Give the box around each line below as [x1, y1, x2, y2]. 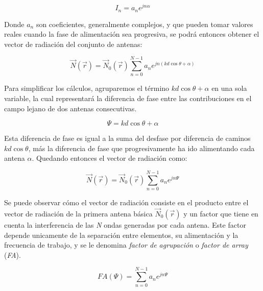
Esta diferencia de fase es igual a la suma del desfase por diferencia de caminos [4, 133, 251, 143]
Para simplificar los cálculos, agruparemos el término [4, 83, 170, 93]
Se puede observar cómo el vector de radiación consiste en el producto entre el [4, 197, 249, 208]
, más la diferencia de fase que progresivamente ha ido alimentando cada [28, 142, 255, 153]
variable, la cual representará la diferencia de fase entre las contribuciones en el [4, 93, 252, 104]
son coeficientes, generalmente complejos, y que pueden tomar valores [36, 18, 253, 29]
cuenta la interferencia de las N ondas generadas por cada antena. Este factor [4, 219, 246, 230]
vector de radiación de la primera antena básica [4, 208, 153, 219]
